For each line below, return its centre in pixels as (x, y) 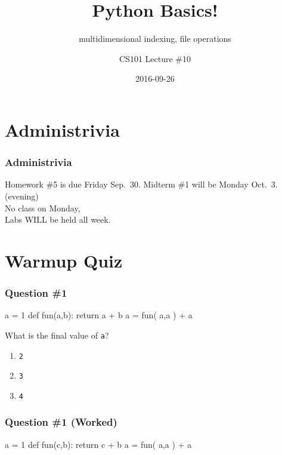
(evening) (22, 196)
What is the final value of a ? (57, 335)
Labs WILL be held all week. (58, 219)
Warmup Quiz (64, 260)
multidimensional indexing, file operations (155, 39)
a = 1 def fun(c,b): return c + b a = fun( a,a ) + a (98, 444)
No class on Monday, (43, 207)
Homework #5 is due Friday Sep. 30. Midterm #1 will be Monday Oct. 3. (141, 184)
